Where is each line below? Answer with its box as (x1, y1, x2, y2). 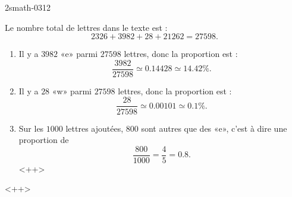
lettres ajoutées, (65, 122, 124, 134)
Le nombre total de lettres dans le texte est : (5, 21, 168, 33)
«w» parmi (52, 84, 92, 97)
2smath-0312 (5, 1, 51, 13)
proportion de (18, 134, 69, 146)
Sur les (18, 122, 44, 134)
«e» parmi (60, 47, 98, 60)
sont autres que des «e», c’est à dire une (141, 122, 287, 134)
